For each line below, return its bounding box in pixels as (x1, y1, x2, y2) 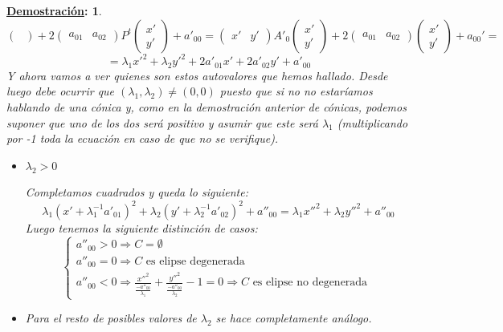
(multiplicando (337, 114, 408, 131)
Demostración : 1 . (6, 2, 102, 18)
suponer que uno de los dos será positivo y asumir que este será (6, 114, 318, 131)
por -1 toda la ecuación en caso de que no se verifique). (6, 130, 279, 147)
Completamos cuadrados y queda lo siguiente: (25, 184, 248, 200)
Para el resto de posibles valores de (25, 310, 197, 326)
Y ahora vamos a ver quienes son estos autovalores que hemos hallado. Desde (6, 67, 388, 83)
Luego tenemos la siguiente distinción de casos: (25, 219, 258, 236)
